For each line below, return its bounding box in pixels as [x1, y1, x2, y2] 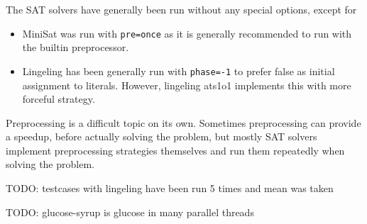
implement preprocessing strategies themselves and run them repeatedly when [6, 142, 345, 157]
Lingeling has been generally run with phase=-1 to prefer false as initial [22, 63, 335, 78]
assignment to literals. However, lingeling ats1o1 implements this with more [22, 77, 351, 92]
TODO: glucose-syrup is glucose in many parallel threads [6, 204, 254, 219]
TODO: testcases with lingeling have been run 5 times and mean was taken [6, 181, 334, 196]
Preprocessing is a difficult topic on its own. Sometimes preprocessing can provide [6, 115, 361, 130]
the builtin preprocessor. [22, 40, 129, 55]
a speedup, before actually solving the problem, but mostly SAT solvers [6, 129, 317, 144]
